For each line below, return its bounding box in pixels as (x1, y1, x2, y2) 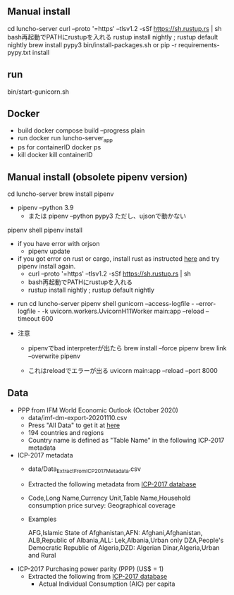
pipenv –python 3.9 (17, 204, 74, 212)
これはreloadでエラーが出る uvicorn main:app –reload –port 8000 (27, 367, 218, 375)
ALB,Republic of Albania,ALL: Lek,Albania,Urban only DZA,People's (27, 536, 224, 544)
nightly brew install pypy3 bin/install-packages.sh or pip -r (7, 40, 178, 49)
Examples (27, 515, 57, 523)
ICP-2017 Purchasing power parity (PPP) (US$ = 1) (17, 564, 164, 573)
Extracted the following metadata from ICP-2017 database (27, 479, 197, 489)
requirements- (178, 40, 220, 49)
